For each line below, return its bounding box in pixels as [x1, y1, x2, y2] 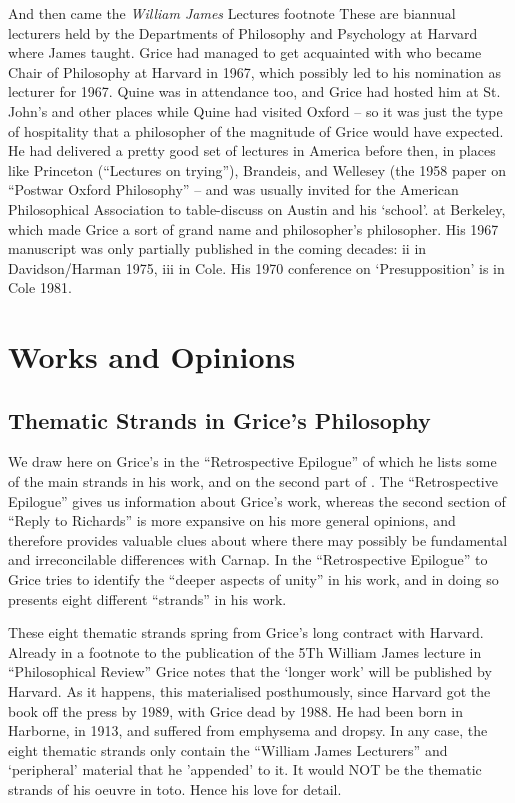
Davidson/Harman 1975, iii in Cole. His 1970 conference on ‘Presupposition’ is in [8, 257, 505, 278]
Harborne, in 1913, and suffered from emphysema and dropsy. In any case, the [8, 720, 488, 741]
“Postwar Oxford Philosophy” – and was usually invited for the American [8, 179, 459, 200]
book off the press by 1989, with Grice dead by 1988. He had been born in [8, 700, 463, 721]
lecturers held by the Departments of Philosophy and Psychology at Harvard [8, 22, 478, 43]
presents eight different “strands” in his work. [8, 588, 287, 609]
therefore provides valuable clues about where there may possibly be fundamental [8, 529, 508, 550]
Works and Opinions [8, 336, 296, 377]
